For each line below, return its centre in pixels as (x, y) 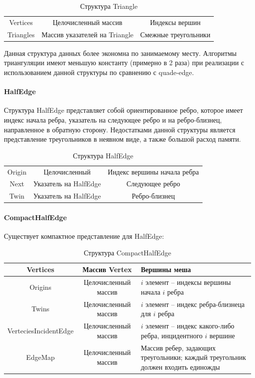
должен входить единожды (180, 366)
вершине (222, 335)
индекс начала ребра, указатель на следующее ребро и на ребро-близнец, (113, 119)
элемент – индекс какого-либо (190, 326)
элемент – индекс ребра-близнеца (195, 304)
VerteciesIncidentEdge (40, 330)
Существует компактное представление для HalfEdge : (84, 236)
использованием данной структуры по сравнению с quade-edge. (99, 72)
